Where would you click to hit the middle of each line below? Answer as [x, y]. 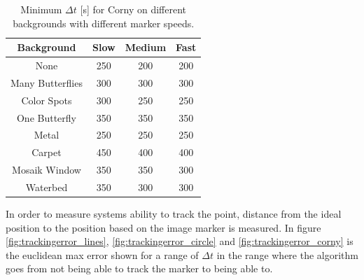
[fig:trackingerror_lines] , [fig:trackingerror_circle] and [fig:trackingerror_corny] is [180, 241]
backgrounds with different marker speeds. [104, 23]
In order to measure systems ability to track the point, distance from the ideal [174, 214]
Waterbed [47, 187]
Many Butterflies [47, 82]
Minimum [41, 9]
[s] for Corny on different [133, 9]
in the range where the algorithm [288, 254]
